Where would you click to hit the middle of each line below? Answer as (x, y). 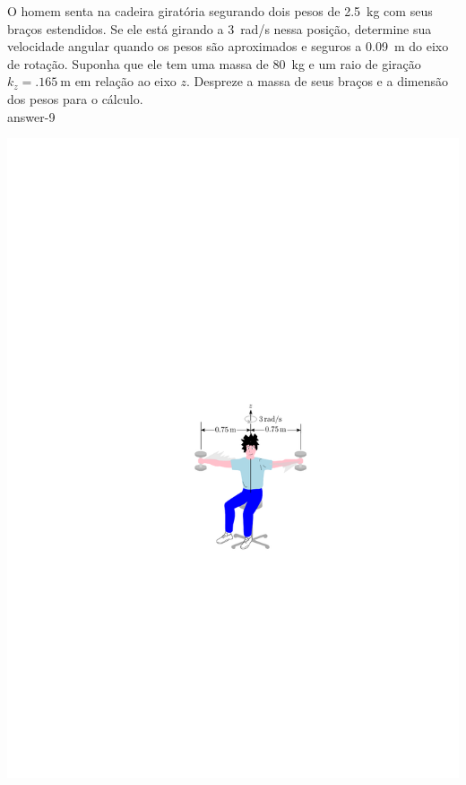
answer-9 (31, 116)
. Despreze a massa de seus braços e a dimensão (317, 81)
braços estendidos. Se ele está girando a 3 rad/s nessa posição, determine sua (220, 28)
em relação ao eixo (125, 81)
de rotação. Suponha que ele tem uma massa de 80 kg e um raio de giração (214, 63)
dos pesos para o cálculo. (75, 98)
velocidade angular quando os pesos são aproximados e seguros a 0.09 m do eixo (228, 46)
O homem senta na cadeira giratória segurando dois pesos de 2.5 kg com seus (220, 11)
